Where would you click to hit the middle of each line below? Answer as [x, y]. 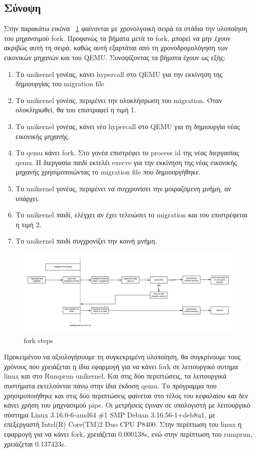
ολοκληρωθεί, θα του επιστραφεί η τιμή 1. [76, 110]
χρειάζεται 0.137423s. [35, 443]
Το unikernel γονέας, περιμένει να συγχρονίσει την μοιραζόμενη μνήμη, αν [123, 188]
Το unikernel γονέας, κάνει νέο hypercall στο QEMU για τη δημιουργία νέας [128, 126]
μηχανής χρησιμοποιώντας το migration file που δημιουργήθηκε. [108, 172]
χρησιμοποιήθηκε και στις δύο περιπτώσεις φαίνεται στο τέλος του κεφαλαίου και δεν [126, 395]
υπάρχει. [27, 198]
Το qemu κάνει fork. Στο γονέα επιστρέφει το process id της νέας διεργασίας [127, 153]
